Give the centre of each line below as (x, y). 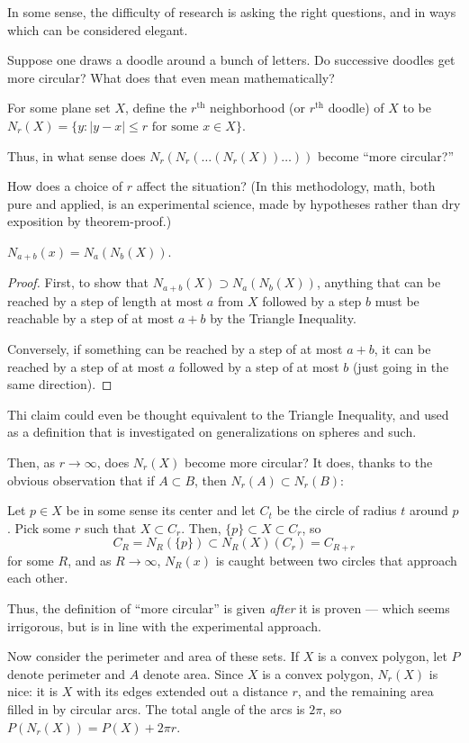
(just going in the (401, 366)
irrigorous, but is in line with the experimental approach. (164, 625)
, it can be (402, 349)
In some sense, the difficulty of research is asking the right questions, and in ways (232, 12)
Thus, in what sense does (77, 155)
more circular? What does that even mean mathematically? (171, 77)
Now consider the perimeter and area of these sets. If (153, 656)
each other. (38, 578)
